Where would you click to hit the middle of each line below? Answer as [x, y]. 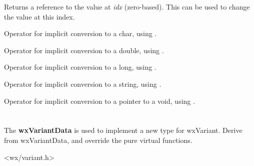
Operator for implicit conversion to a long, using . [80, 67]
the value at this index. [39, 16]
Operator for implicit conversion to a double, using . [84, 50]
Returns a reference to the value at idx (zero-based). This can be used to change [127, 7]
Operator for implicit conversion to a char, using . [80, 33]
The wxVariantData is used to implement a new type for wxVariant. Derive [123, 130]
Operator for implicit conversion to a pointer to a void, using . [99, 101]
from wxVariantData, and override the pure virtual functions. [98, 140]
